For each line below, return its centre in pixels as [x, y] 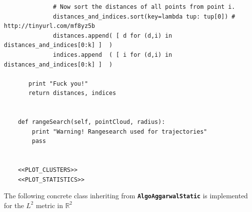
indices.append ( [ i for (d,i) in [113, 55]
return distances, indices [72, 93]
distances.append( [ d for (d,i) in [113, 35]
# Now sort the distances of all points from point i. [144, 7]
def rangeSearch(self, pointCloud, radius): [92, 122]
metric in [49, 205]
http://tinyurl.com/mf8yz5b [50, 26]
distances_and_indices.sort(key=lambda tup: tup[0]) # [144, 16]
